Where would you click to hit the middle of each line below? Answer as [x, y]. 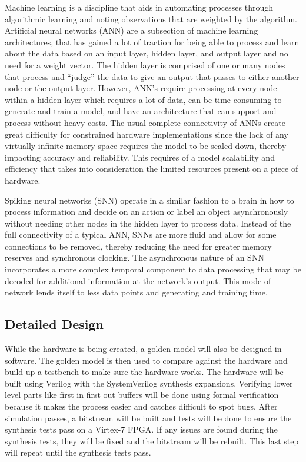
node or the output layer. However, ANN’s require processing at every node [141, 88]
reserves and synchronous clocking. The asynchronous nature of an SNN [134, 257]
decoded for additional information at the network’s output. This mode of [138, 280]
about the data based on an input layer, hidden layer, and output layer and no [147, 53]
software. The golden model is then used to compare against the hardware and [146, 360]
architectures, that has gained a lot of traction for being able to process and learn [152, 41]
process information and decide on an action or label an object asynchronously [147, 212]
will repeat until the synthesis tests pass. [78, 452]
